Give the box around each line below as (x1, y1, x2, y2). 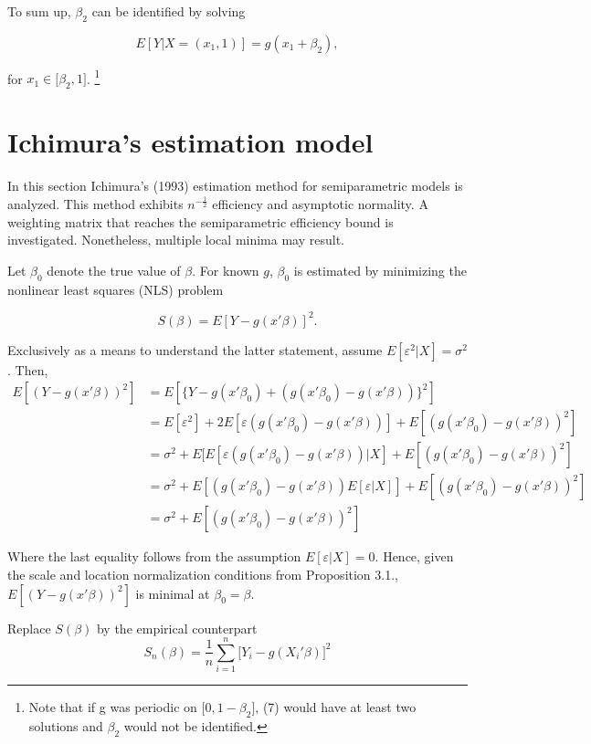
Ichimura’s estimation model (7, 123, 374, 161)
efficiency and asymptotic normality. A (212, 194, 428, 213)
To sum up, (7, 2, 71, 20)
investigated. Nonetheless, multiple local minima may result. (7, 230, 344, 249)
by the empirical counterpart (96, 618, 258, 637)
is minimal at (135, 583, 210, 603)
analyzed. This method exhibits (7, 194, 184, 213)
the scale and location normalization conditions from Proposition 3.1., (7, 564, 398, 583)
